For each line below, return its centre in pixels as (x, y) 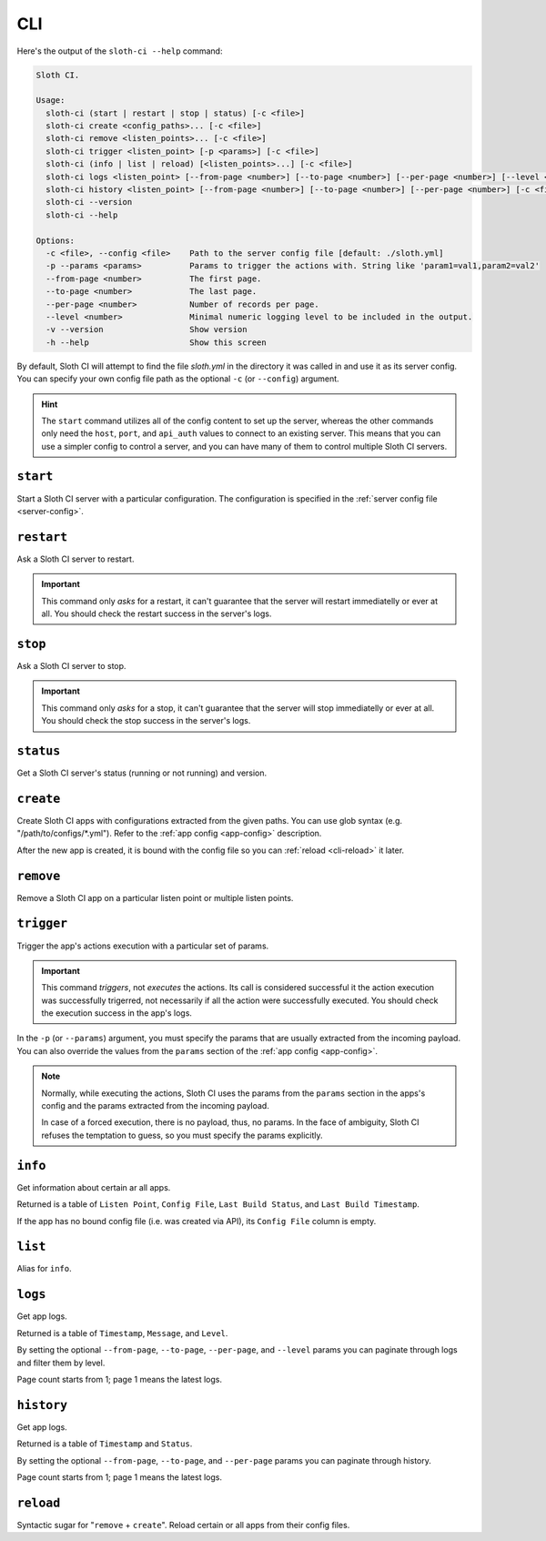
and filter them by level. (61, 1363)
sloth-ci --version (89, 202)
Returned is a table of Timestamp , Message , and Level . (122, 1333)
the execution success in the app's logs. (117, 1013)
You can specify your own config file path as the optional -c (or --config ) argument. (178, 379)
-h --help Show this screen (157, 342)
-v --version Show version (147, 329)
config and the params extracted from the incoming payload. (156, 1106)
